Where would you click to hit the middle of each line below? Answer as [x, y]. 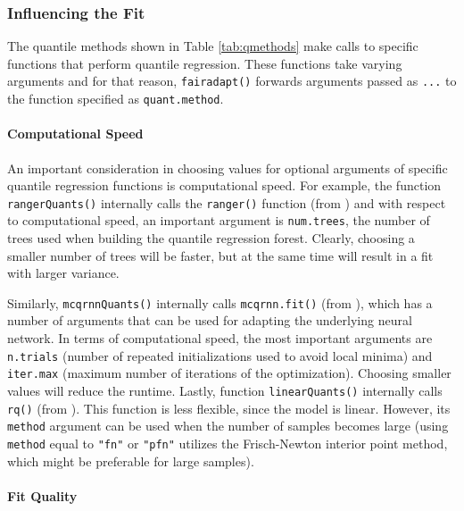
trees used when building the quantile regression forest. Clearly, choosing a [211, 238]
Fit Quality [42, 495]
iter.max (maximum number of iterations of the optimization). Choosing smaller [229, 373]
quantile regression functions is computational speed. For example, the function [224, 185]
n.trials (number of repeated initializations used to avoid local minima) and [220, 355]
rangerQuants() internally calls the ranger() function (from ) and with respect [227, 202]
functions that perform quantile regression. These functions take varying [205, 63]
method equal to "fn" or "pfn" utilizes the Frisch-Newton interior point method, [228, 443]
